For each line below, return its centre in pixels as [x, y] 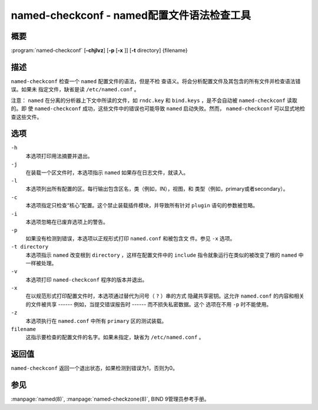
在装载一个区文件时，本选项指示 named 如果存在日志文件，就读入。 [107, 172]
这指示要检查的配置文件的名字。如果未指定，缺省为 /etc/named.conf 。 [115, 337]
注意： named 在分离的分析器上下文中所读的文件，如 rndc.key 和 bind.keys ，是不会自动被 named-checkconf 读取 [154, 100]
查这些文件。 [26, 117]
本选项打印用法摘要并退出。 [59, 156]
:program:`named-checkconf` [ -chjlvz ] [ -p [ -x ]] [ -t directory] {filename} [99, 51]
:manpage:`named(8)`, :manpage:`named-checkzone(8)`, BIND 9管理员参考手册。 [110, 399]
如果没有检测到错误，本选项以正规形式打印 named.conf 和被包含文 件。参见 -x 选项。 [130, 238]
